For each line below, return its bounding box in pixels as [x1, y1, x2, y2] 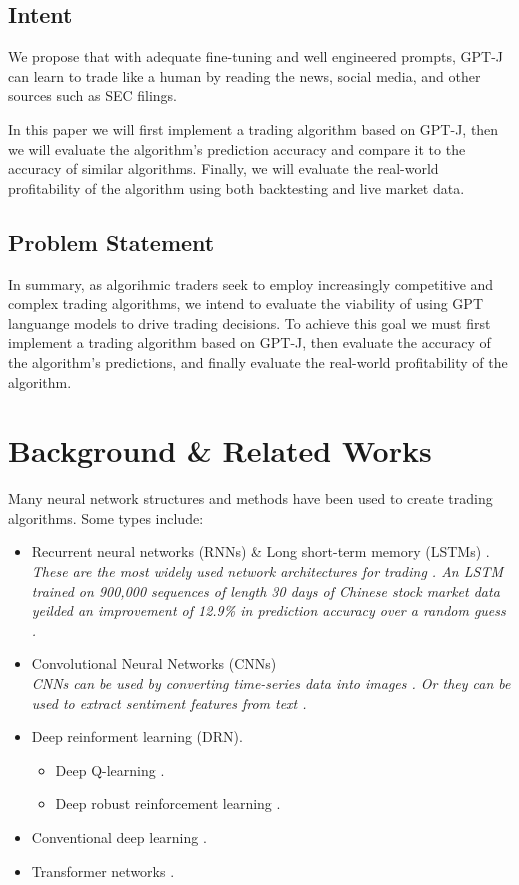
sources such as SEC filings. [8, 85, 177, 106]
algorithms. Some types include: [8, 507, 204, 528]
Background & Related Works [8, 430, 432, 471]
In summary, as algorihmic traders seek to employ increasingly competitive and [8, 273, 494, 294]
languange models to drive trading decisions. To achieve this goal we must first [8, 312, 491, 333]
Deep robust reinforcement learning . [55, 793, 281, 814]
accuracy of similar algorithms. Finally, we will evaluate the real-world [8, 158, 439, 179]
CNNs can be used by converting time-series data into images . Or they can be [31, 673, 511, 693]
